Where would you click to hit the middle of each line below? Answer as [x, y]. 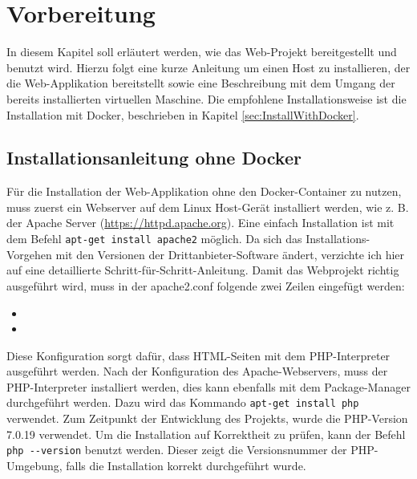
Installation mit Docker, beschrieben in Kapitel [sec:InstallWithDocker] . [183, 114]
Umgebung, [34, 465]
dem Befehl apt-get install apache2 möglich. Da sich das [154, 239]
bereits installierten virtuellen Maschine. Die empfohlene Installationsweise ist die [206, 98]
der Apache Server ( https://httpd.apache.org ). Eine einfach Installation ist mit [200, 223]
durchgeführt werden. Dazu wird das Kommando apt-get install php [183, 402]
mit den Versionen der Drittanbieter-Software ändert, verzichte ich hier [230, 254]
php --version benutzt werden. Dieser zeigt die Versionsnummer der [177, 450]
